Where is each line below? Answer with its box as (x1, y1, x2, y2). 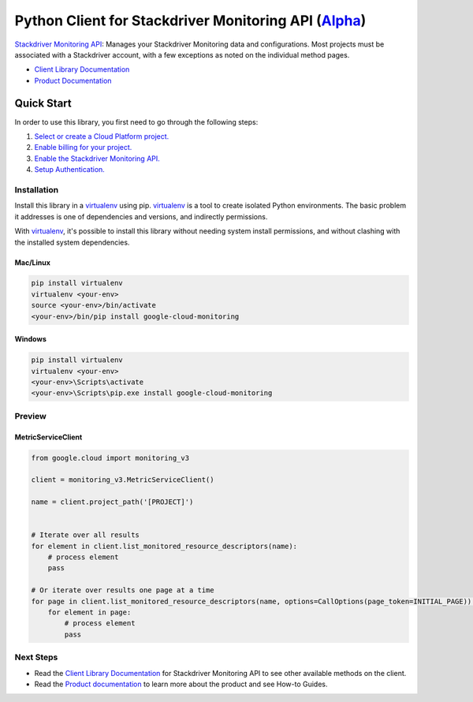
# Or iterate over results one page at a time (31, 586, 214, 595)
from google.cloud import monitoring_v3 (31, 454, 189, 462)
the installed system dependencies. (14, 237, 130, 247)
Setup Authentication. (34, 165, 106, 174)
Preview (14, 410, 47, 421)
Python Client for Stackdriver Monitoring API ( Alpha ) (14, 12, 367, 29)
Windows (14, 334, 47, 344)
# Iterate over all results (31, 531, 140, 540)
